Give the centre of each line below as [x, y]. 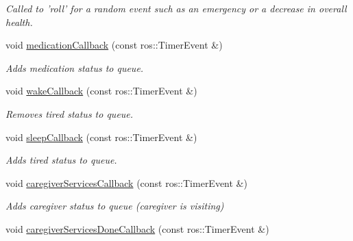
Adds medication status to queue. [75, 67]
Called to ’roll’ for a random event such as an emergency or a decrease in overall [176, 8]
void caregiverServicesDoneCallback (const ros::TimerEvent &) [137, 228]
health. [19, 22]
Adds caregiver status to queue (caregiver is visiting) [115, 206]
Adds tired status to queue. [61, 160]
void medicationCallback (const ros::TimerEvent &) [114, 45]
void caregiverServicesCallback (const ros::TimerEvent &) [126, 182]
